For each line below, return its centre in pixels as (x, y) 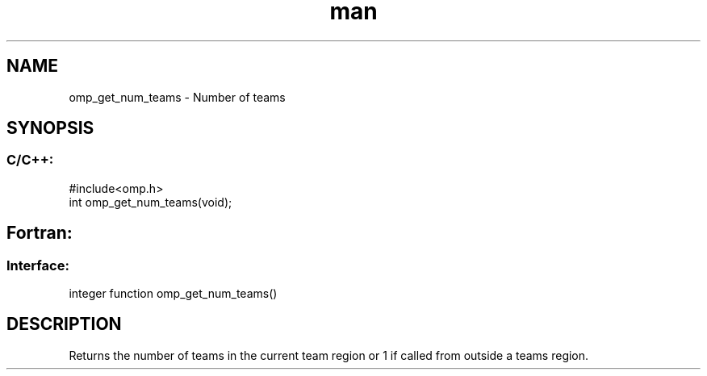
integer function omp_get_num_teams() (173, 294)
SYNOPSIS (50, 128)
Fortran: (40, 233)
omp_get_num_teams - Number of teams (177, 97)
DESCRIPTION (64, 324)
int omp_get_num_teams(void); (151, 202)
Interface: (38, 265)
